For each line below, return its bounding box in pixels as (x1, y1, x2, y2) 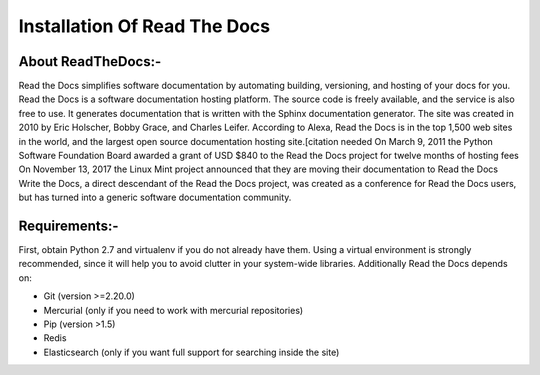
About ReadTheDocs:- (18, 53, 162, 70)
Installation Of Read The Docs (18, 15, 270, 37)
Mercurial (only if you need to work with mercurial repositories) (43, 304, 304, 316)
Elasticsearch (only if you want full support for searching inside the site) (43, 346, 340, 358)
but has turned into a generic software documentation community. (18, 191, 292, 204)
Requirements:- (18, 218, 119, 234)
